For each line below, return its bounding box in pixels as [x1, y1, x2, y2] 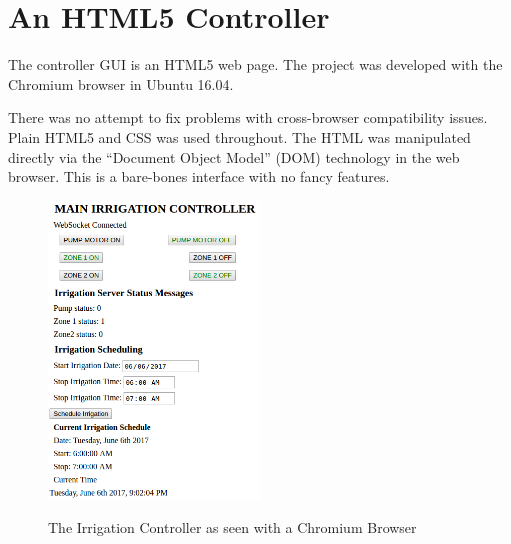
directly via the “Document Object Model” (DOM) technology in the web [8, 146, 460, 167]
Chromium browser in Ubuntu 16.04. [8, 73, 234, 94]
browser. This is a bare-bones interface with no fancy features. [8, 166, 390, 187]
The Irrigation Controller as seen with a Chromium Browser [48, 517, 417, 538]
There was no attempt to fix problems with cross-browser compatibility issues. [8, 107, 488, 128]
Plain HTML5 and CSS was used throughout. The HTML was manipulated [8, 126, 471, 147]
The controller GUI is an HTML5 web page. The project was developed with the [8, 54, 503, 75]
